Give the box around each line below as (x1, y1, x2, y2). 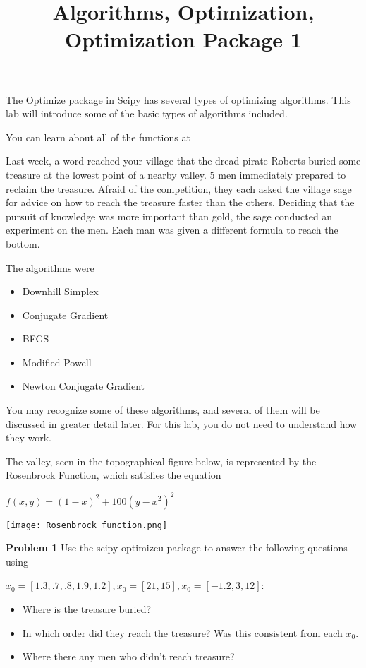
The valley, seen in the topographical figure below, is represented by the (6, 453, 317, 468)
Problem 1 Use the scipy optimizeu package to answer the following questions (6, 540, 348, 555)
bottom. (6, 236, 40, 251)
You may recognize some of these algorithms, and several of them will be (6, 402, 320, 417)
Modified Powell (22, 354, 92, 369)
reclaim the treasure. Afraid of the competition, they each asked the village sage (6, 181, 352, 196)
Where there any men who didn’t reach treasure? (22, 649, 235, 664)
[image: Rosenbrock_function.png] (6, 520, 168, 530)
